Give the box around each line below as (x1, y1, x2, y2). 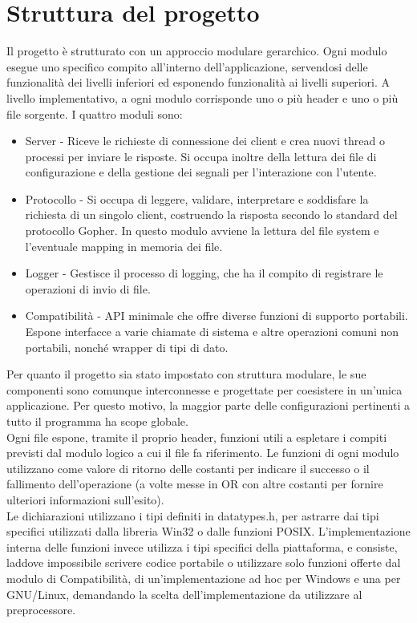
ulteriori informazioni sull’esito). (6, 491, 164, 508)
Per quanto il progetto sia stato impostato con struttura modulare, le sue (6, 366, 366, 382)
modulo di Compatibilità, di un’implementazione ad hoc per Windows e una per (6, 569, 401, 586)
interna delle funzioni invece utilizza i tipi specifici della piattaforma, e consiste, (6, 538, 398, 555)
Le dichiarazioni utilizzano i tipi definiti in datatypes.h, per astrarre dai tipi (6, 507, 379, 524)
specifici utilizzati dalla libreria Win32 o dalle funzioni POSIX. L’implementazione (6, 523, 411, 540)
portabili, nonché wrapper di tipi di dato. (25, 338, 229, 355)
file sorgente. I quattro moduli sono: (6, 105, 183, 122)
